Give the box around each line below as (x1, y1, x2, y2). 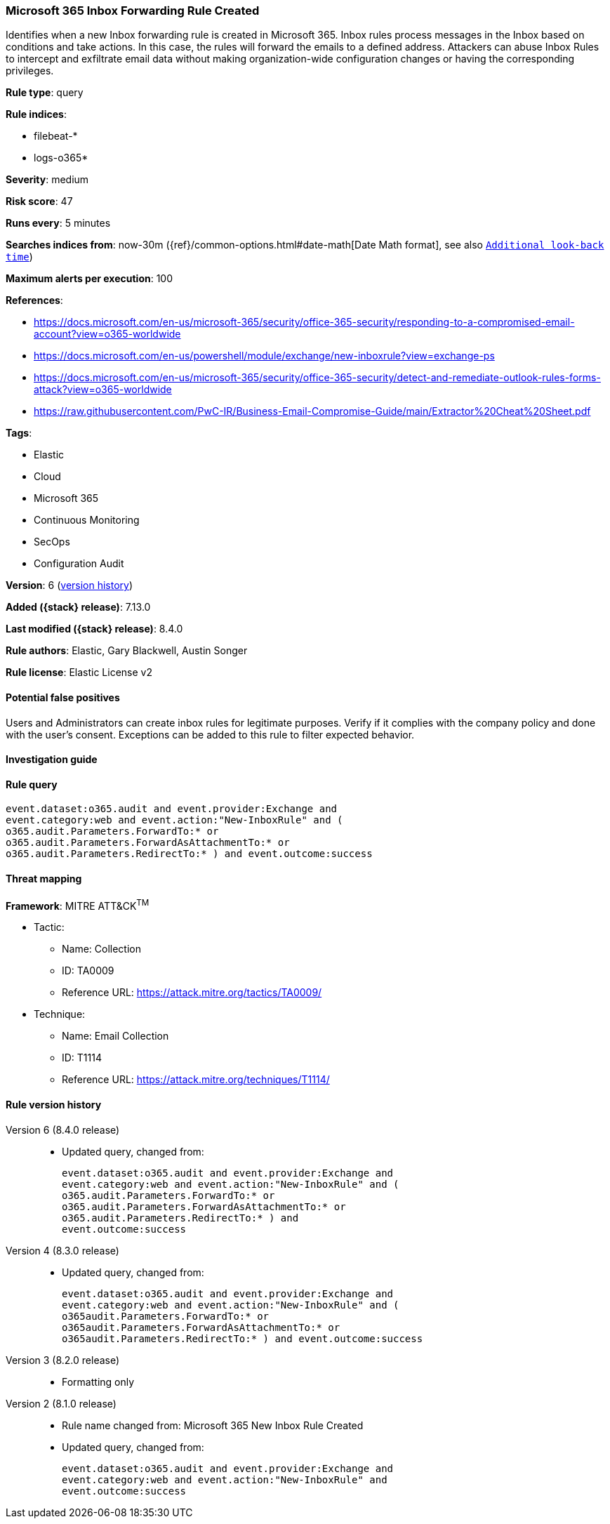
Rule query (6, 778, 58, 790)
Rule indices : (6, 108, 67, 121)
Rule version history (6, 1098, 102, 1111)
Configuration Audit (34, 557, 124, 570)
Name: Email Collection (62, 1030, 169, 1042)
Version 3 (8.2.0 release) (6, 1353, 120, 1366)
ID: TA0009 (62, 965, 114, 977)
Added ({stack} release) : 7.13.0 (6, 601, 151, 614)
